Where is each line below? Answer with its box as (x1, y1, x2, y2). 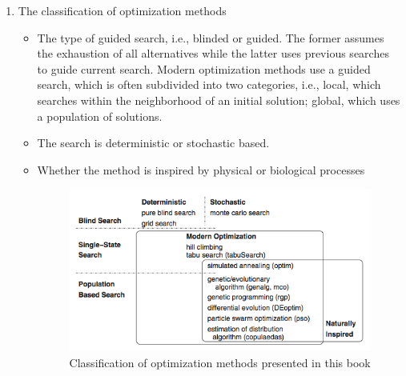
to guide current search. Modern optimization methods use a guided (37, 60, 371, 77)
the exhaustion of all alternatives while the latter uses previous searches (37, 45, 389, 62)
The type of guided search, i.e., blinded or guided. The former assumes (37, 29, 384, 46)
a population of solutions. (37, 107, 163, 124)
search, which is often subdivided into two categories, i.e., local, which (37, 76, 381, 93)
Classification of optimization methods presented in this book (69, 354, 371, 370)
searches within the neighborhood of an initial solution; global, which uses (37, 91, 400, 108)
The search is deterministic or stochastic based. (37, 134, 270, 151)
